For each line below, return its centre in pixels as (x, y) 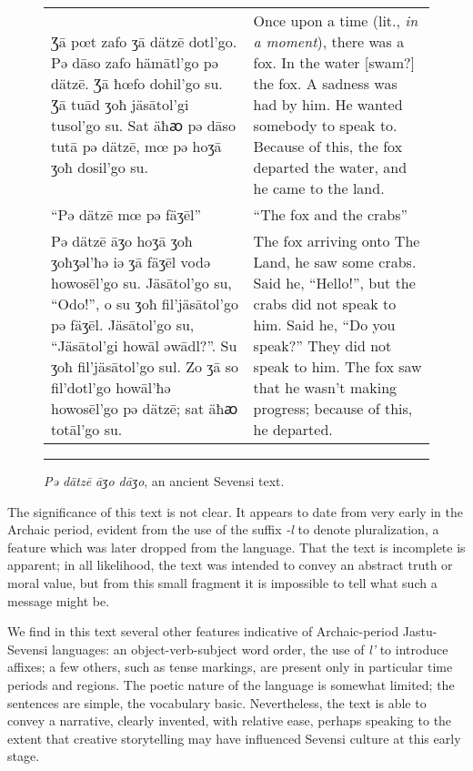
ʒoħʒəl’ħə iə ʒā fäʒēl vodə (131, 262)
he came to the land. (319, 188)
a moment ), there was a (329, 41)
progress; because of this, (333, 408)
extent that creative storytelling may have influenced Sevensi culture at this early (234, 738)
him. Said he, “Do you (324, 325)
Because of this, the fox (328, 146)
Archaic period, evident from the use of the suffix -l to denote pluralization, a (223, 529)
